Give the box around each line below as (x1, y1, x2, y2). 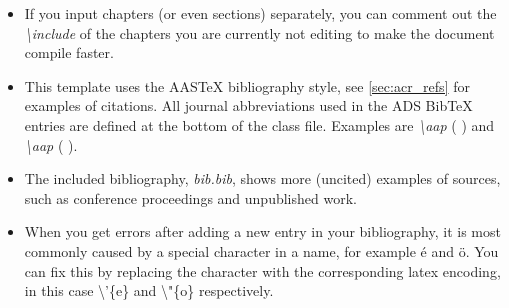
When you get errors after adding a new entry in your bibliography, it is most (24, 221, 501, 242)
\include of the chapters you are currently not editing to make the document (24, 22, 495, 43)
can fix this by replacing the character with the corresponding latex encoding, (24, 260, 501, 281)
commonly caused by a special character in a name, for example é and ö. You (24, 240, 499, 261)
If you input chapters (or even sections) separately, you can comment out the (24, 3, 497, 23)
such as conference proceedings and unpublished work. (24, 187, 357, 208)
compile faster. (24, 42, 114, 63)
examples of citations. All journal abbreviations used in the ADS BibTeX (24, 95, 473, 116)
